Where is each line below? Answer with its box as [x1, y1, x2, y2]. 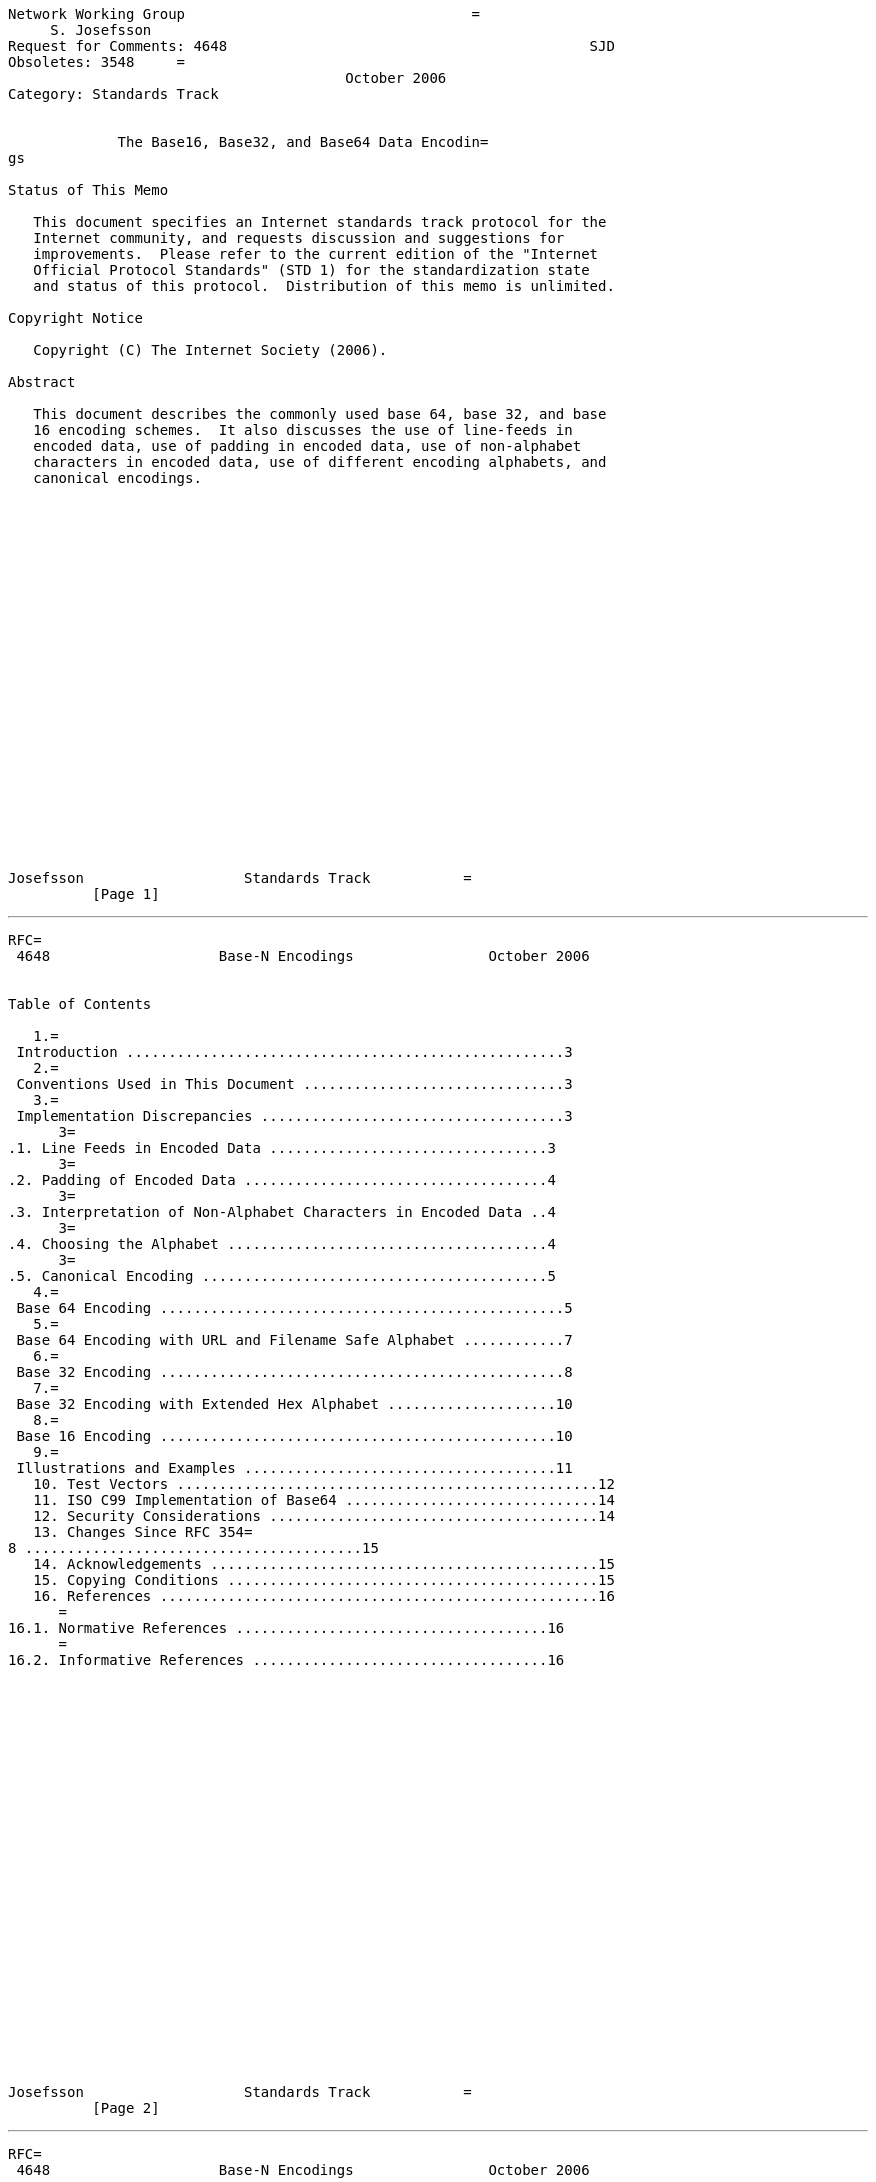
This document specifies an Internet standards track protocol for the [33, 214, 607, 230]
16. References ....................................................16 [33, 1588, 615, 1604]
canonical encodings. [33, 470, 202, 486]
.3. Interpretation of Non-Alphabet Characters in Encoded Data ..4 [8, 1204, 556, 1220]
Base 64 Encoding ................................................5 [16, 1300, 573, 1316]
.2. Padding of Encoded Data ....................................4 [8, 1172, 556, 1188]
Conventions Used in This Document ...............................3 [16, 1076, 573, 1092]
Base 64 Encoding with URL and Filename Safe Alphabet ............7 [16, 1332, 573, 1348]
